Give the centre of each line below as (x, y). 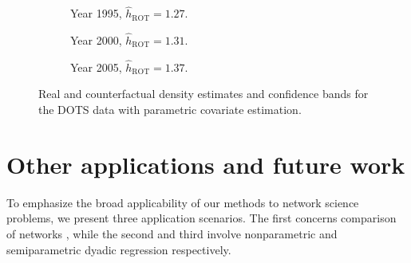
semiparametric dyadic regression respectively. (119, 249)
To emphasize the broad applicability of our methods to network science (183, 202)
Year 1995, (96, 13)
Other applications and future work (206, 164)
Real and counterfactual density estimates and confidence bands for (204, 94)
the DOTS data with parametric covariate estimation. (170, 110)
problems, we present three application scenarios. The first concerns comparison (202, 218)
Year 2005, (96, 67)
